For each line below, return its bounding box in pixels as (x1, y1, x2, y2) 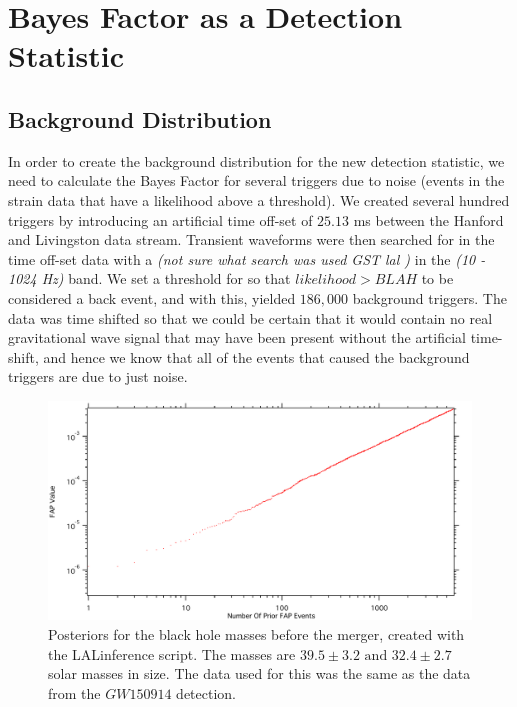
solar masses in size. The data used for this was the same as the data (48, 663, 471, 684)
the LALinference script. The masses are (48, 643, 296, 664)
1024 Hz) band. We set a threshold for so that (8, 268, 291, 289)
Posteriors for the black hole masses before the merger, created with (48, 623, 465, 644)
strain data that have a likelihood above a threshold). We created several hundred (8, 189, 510, 210)
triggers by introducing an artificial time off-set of (8, 209, 313, 230)
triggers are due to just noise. (8, 366, 188, 387)
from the (48, 682, 101, 703)
